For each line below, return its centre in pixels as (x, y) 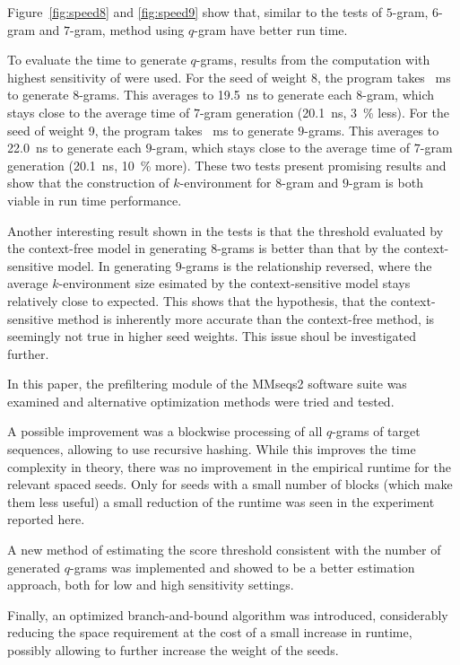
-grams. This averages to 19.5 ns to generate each (216, 95)
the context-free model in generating (107, 248)
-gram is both (386, 183)
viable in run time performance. (95, 200)
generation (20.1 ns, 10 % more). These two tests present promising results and (227, 165)
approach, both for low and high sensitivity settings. (151, 585)
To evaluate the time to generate (97, 60)
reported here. (46, 519)
